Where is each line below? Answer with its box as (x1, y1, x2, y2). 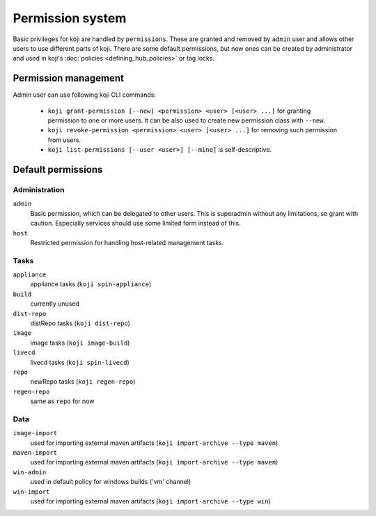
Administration (13, 185, 65, 194)
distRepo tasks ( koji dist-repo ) (30, 319, 130, 327)
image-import (13, 429, 58, 437)
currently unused (30, 299, 80, 308)
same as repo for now (30, 397, 95, 405)
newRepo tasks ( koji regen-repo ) (30, 377, 136, 386)
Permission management (13, 72, 125, 84)
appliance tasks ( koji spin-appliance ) (30, 280, 152, 288)
